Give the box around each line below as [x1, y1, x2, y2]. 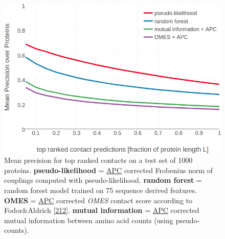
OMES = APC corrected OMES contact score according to [4, 195, 192, 205]
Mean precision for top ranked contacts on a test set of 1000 [4, 155, 193, 165]
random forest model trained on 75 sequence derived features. [4, 184, 197, 195]
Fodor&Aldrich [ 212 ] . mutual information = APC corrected [4, 205, 199, 216]
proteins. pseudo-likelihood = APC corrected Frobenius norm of [4, 164, 213, 175]
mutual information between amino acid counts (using [4, 214, 173, 225]
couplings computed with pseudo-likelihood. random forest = [4, 175, 202, 185]
